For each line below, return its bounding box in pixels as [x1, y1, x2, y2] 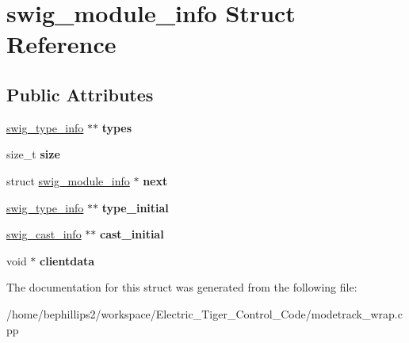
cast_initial [100, 226, 164, 242]
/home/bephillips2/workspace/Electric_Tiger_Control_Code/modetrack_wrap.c [6, 305, 403, 322]
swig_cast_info [6, 226, 82, 242]
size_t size [6, 146, 60, 162]
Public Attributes [6, 82, 154, 106]
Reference [6, 28, 117, 60]
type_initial [101, 199, 169, 215]
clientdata [40, 252, 95, 269]
